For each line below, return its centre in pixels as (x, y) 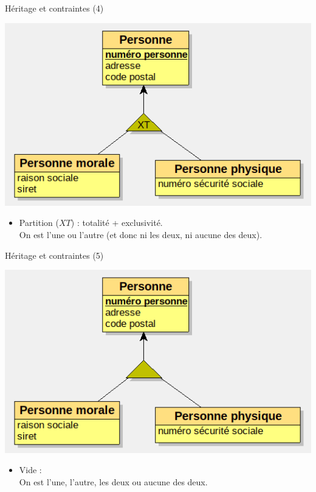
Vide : (30, 470)
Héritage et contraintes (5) (54, 255)
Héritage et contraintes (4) (54, 8)
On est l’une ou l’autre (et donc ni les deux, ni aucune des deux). (141, 235)
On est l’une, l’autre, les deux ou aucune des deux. (113, 481)
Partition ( (39, 223)
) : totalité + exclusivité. (117, 223)
